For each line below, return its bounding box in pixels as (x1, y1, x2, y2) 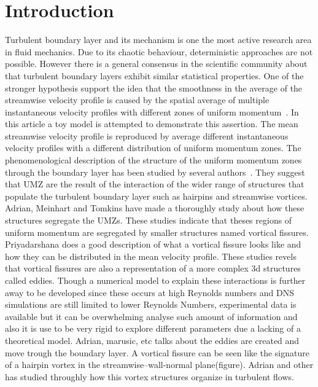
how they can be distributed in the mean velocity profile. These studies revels (5, 249, 297, 262)
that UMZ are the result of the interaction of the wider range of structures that (5, 178, 304, 190)
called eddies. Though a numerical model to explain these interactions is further (5, 274, 306, 286)
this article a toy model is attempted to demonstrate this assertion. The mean (5, 117, 298, 130)
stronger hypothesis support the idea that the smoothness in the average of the (5, 81, 303, 94)
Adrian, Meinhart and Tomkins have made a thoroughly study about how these (5, 201, 304, 214)
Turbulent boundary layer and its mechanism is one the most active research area (5, 33, 312, 46)
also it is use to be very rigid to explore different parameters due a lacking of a (5, 322, 301, 335)
